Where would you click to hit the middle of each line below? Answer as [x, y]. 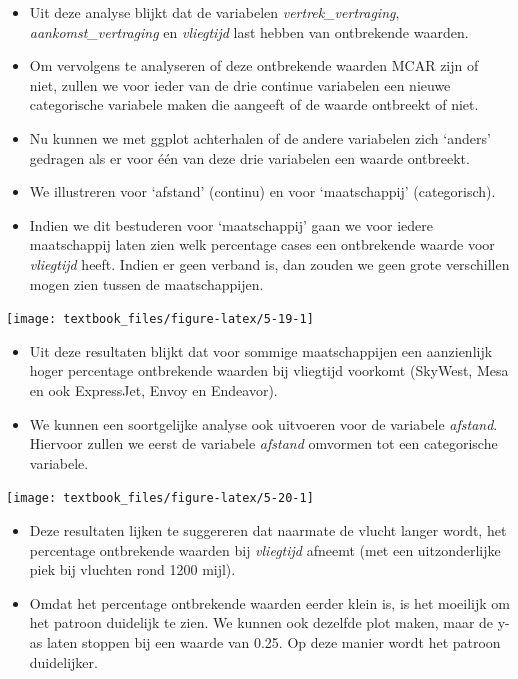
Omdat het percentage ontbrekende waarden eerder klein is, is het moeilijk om [270, 602]
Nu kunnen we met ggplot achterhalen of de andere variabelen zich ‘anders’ [260, 137]
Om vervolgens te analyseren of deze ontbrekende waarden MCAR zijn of [254, 65]
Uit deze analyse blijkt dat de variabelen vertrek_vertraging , [214, 12]
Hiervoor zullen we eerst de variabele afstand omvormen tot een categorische [263, 443]
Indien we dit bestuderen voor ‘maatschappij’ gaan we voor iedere [231, 224]
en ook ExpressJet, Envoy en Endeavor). [153, 389]
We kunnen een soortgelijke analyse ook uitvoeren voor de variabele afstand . [263, 423]
